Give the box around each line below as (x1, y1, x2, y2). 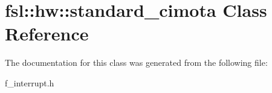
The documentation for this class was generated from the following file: (5, 56, 268, 69)
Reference (5, 21, 89, 46)
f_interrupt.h (5, 76, 54, 89)
